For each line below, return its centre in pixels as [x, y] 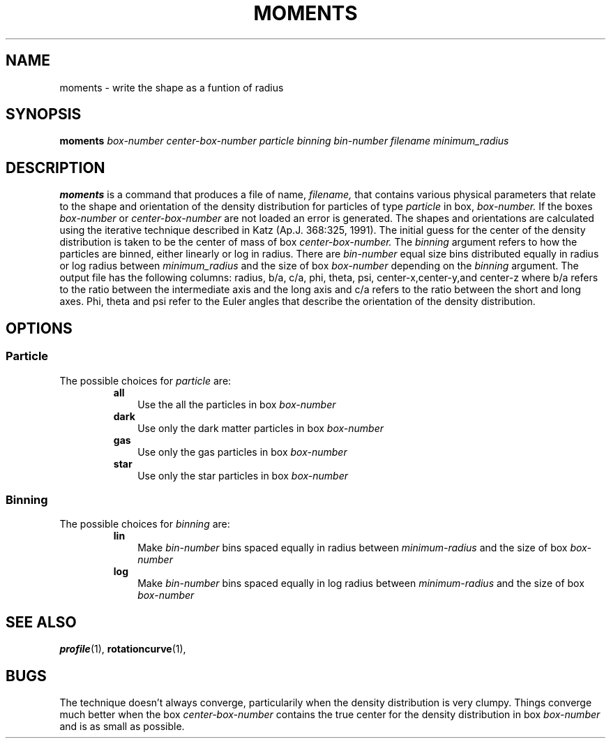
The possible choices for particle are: [145, 380]
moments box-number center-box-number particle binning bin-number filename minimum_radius [284, 141]
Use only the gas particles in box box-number [242, 452]
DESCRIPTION [55, 168]
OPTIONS [39, 328]
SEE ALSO [41, 622]
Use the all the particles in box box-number [237, 404]
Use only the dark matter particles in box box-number [261, 428]
